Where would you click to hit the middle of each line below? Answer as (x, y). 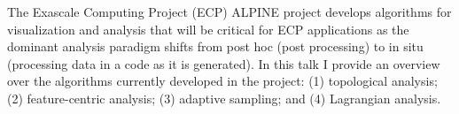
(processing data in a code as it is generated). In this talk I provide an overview (224, 63)
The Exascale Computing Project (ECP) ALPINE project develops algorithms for (229, 11)
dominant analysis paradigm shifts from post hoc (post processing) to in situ (215, 46)
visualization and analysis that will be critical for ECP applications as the (208, 29)
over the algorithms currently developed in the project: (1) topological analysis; (222, 81)
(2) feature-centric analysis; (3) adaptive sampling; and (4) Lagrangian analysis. (224, 98)
